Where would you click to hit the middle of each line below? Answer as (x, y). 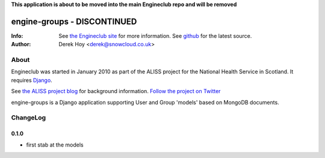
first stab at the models (55, 145)
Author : (21, 44)
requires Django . (32, 80)
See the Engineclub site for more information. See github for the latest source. (155, 35)
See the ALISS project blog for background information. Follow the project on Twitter (116, 91)
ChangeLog (29, 118)
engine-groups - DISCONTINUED (74, 21)
